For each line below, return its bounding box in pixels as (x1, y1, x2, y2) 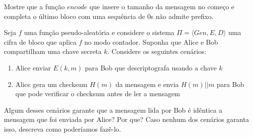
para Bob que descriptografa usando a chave (85, 62, 217, 72)
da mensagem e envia (115, 79, 179, 89)
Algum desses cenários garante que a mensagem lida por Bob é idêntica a (4, 104, 222, 115)
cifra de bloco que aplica (4, 36, 76, 47)
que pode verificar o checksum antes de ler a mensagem (15, 88, 181, 99)
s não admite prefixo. (150, 11, 214, 21)
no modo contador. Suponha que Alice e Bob (84, 36, 218, 47)
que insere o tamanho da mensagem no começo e (89, 1, 235, 11)
